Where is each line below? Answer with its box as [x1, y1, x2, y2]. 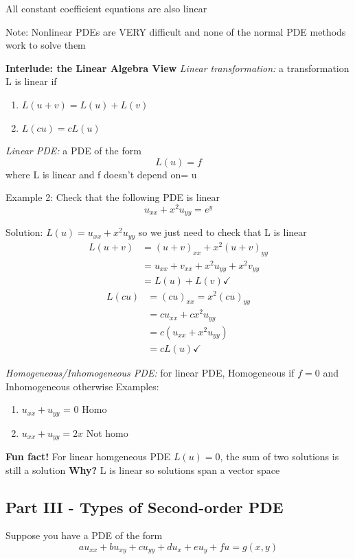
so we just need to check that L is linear [138, 225, 307, 239]
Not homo [86, 425, 128, 440]
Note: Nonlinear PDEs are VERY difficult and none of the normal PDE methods [5, 24, 346, 38]
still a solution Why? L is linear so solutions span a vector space [5, 462, 280, 477]
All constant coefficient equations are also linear [5, 1, 207, 15]
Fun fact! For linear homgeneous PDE [5, 449, 171, 464]
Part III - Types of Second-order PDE [5, 496, 284, 517]
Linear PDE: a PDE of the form [5, 143, 141, 158]
